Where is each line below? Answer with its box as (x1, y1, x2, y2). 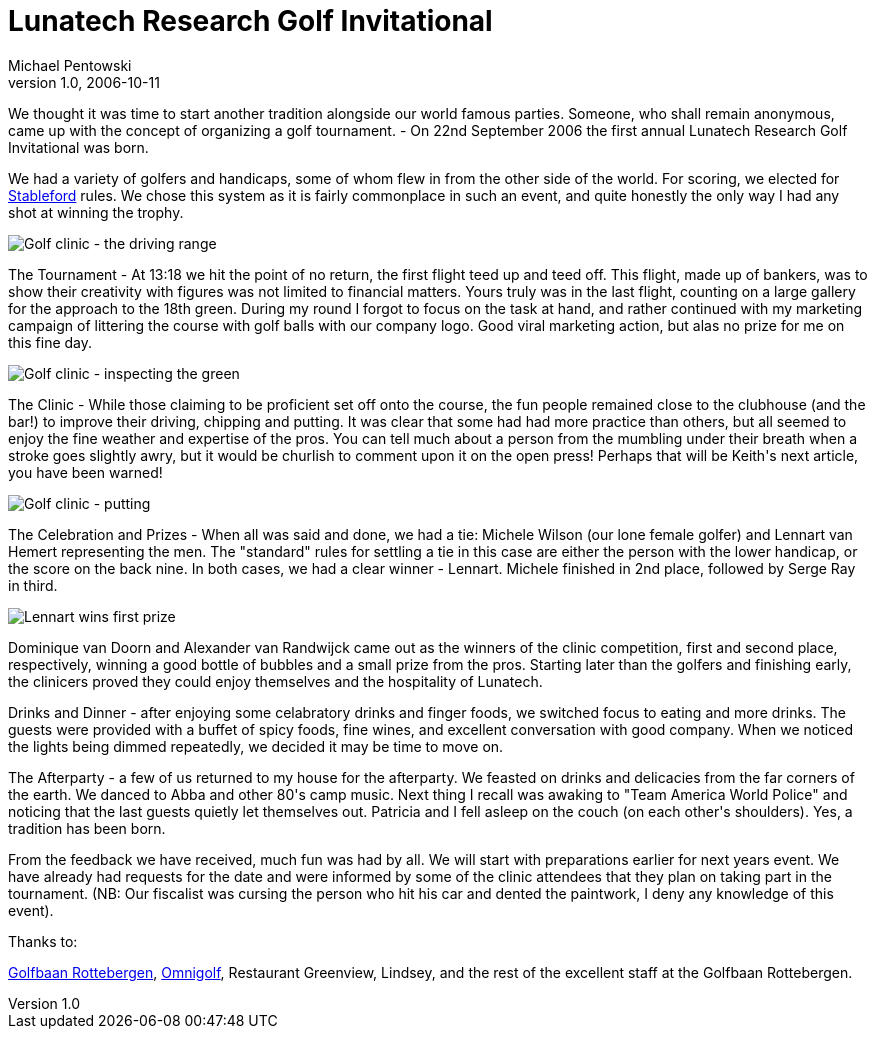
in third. (8, 576, 58, 594)
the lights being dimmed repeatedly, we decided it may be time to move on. (8, 737, 504, 755)
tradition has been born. (8, 819, 166, 837)
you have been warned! (8, 463, 163, 481)
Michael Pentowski (8, 56, 132, 74)
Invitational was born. (8, 138, 149, 156)
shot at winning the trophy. (8, 203, 184, 221)
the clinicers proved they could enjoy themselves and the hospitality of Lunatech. (8, 672, 543, 690)
